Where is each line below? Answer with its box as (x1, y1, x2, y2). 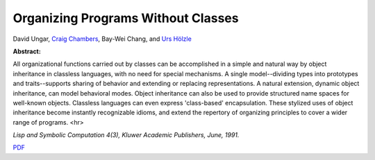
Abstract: (12, 47, 41, 55)
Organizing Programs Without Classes (12, 10, 239, 26)
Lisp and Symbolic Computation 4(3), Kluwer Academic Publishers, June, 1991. (12, 131, 240, 139)
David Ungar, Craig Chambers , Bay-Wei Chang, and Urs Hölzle (12, 35, 192, 43)
